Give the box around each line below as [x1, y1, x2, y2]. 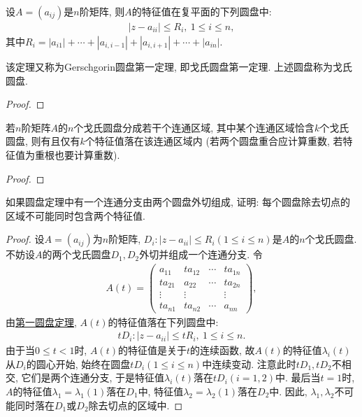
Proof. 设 [6, 232, 45, 246]
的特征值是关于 [117, 343, 187, 358]
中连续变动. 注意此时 [202, 356, 296, 371]
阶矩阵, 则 [79, 4, 125, 18]
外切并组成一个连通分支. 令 [139, 247, 263, 262]
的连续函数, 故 [190, 343, 255, 358]
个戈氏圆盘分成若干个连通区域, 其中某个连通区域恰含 [73, 120, 314, 134]
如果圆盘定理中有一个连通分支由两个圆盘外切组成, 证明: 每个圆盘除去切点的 [6, 195, 351, 209]
